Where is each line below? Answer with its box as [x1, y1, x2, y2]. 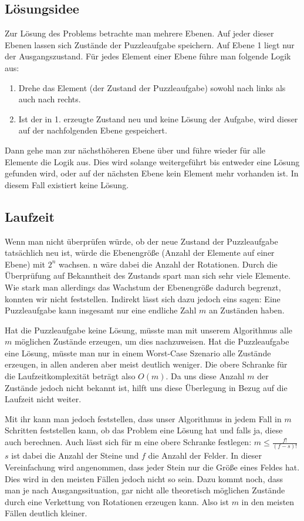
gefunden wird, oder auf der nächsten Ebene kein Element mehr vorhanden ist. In [5, 167, 299, 179]
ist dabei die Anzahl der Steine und [11, 449, 139, 462]
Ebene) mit [5, 258, 46, 270]
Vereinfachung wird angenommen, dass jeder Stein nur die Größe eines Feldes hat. [5, 460, 300, 473]
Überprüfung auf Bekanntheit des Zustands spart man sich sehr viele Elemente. [5, 269, 291, 282]
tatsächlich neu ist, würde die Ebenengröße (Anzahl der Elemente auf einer [5, 246, 275, 259]
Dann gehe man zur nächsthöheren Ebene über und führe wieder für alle [5, 143, 266, 156]
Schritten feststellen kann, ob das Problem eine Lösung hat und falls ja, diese [5, 424, 283, 436]
